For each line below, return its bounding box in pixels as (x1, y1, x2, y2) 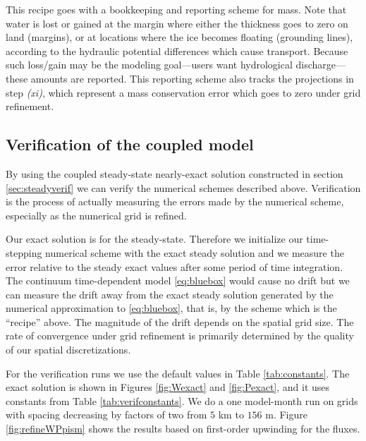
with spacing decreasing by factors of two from (6, 407, 207, 422)
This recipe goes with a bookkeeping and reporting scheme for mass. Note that (6, 2, 347, 16)
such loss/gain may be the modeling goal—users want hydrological (6, 57, 293, 72)
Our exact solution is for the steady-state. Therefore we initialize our (6, 231, 303, 246)
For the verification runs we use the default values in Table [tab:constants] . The (6, 366, 350, 380)
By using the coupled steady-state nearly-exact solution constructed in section (6, 166, 343, 181)
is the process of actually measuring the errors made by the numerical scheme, (6, 194, 344, 209)
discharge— (295, 57, 346, 72)
